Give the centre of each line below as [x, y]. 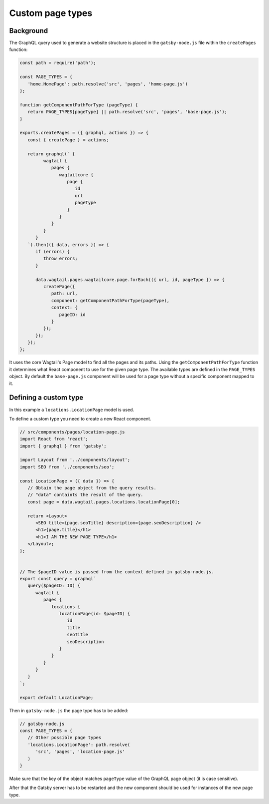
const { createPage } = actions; [68, 140]
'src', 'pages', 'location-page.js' [80, 752]
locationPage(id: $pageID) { [95, 614]
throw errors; [61, 259]
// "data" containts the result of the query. [85, 495]
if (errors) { [53, 251]
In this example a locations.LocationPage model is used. [72, 409]
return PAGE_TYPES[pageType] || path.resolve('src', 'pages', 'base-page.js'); [128, 112]
